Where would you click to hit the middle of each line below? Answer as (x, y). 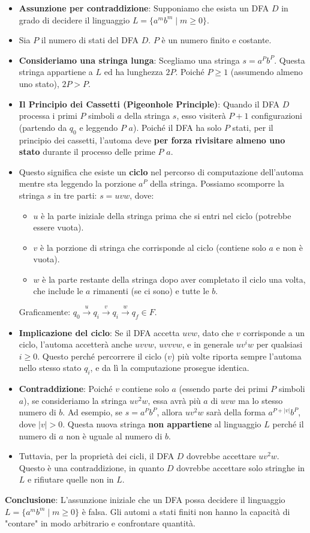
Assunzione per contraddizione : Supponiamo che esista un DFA (144, 8)
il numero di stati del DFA (90, 40)
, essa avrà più (174, 400)
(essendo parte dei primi (223, 389)
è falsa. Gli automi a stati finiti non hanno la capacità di (186, 511)
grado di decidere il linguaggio (74, 20)
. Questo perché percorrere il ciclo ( (103, 356)
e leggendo (99, 127)
